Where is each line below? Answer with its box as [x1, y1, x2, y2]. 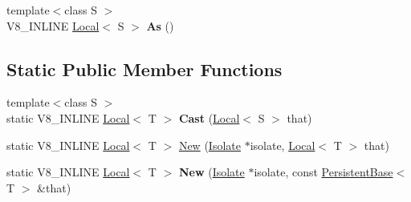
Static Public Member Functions [6, 56, 283, 81]
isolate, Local [250, 136, 315, 153]
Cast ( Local [178, 109, 240, 126]
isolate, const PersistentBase [254, 164, 393, 180]
